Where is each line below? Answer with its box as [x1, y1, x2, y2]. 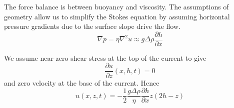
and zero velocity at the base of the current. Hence [4, 77, 159, 88]
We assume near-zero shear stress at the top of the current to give [4, 52, 206, 63]
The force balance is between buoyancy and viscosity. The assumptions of [4, 1, 229, 11]
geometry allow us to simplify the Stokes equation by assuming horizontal [4, 11, 230, 21]
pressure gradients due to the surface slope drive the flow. [4, 21, 180, 31]
